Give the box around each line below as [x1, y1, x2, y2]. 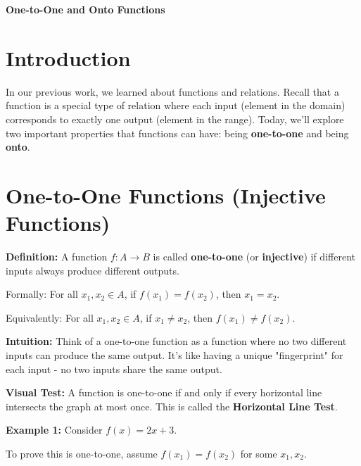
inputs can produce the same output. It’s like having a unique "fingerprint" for [6, 347, 343, 362]
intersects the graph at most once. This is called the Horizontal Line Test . [6, 398, 338, 413]
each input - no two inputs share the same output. [6, 361, 222, 376]
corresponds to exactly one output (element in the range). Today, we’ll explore [6, 111, 344, 126]
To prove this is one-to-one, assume [6, 446, 158, 460]
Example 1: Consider [6, 422, 103, 437]
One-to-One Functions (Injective [6, 180, 326, 209]
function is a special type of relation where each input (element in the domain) [6, 98, 346, 113]
